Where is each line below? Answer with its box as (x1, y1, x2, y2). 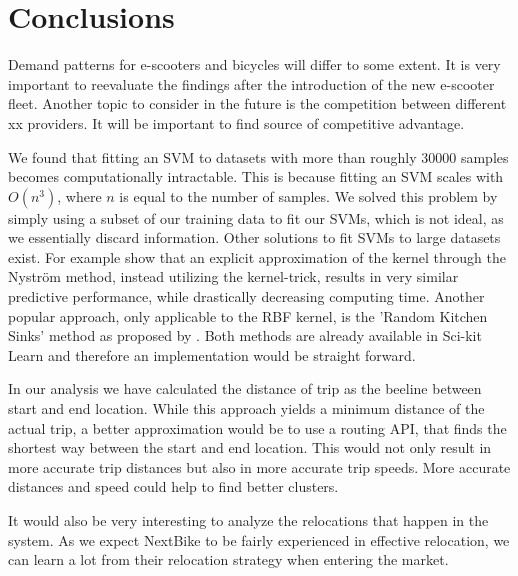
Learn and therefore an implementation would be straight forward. (8, 344, 416, 365)
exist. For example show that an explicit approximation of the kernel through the (8, 246, 506, 267)
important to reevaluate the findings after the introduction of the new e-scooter (8, 73, 495, 94)
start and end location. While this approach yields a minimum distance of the (8, 398, 485, 419)
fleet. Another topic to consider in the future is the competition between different (8, 93, 507, 114)
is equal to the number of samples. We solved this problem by (119, 185, 498, 206)
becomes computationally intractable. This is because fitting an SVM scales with (8, 166, 504, 187)
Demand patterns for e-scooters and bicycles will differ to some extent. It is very (8, 54, 501, 75)
